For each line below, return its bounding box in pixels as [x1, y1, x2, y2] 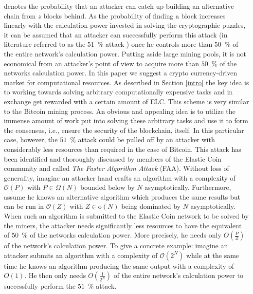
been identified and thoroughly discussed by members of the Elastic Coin [4, 153, 222, 164]
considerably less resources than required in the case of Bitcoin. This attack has [4, 144, 241, 154]
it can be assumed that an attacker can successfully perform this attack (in [4, 29, 228, 39]
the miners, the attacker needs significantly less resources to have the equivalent [4, 220, 242, 230]
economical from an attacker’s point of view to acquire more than [4, 58, 199, 68]
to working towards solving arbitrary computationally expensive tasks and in [4, 87, 233, 97]
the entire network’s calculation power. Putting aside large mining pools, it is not [4, 48, 247, 58]
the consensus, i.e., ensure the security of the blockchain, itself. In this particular [4, 125, 244, 135]
